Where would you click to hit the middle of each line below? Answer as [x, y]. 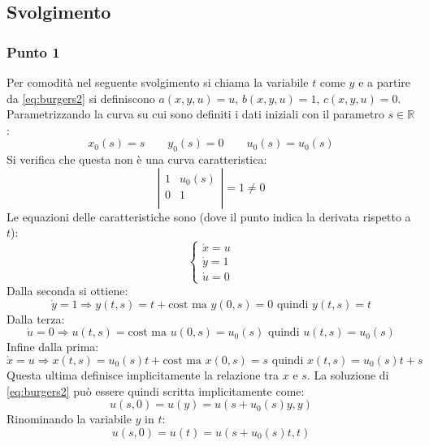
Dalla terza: [36, 318]
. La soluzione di [348, 374]
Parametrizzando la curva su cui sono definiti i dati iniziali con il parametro [195, 114]
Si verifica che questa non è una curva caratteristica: [137, 159]
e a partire [385, 82]
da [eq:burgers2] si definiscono [81, 98]
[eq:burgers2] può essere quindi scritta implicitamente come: [156, 390]
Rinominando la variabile [69, 419]
